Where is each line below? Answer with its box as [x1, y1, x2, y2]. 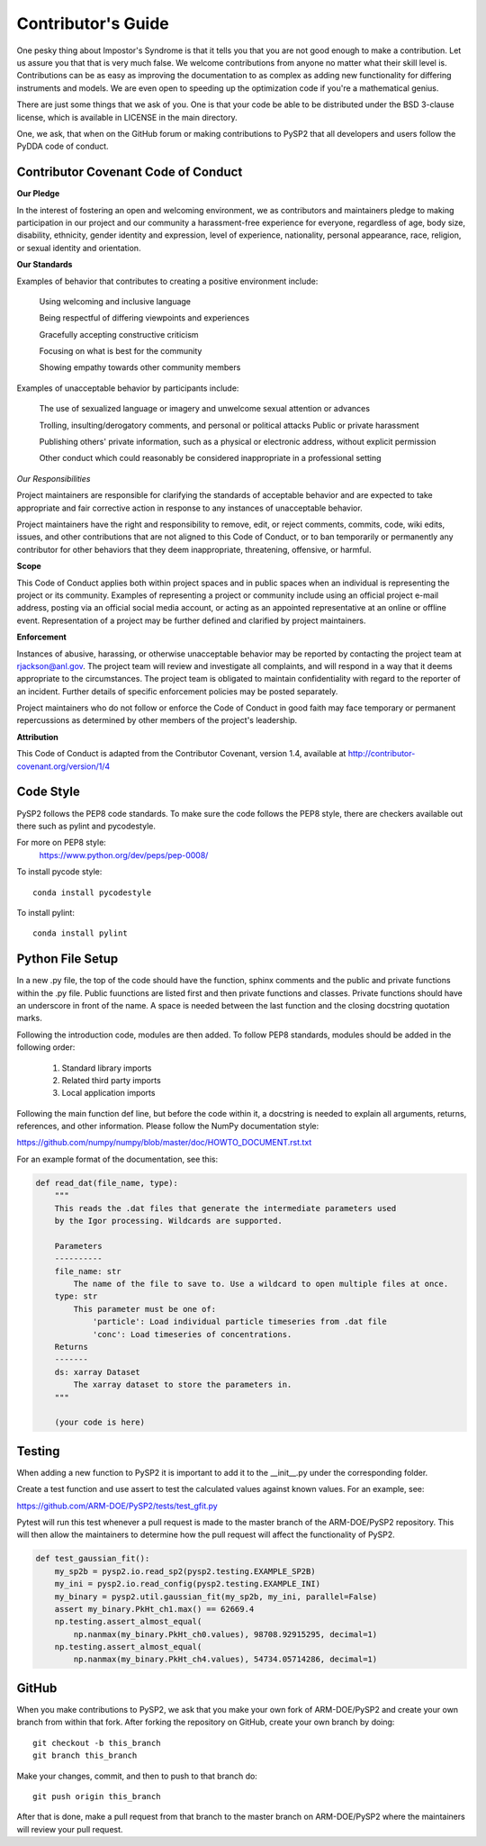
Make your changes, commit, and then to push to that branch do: [16, 1770, 258, 1781]
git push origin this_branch [32, 1791, 161, 1801]
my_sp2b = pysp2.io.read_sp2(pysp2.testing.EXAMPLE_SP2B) [54, 1566, 316, 1576]
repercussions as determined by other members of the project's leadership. [16, 715, 298, 726]
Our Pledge [16, 188, 60, 199]
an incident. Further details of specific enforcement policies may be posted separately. [16, 685, 338, 697]
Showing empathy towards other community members [39, 362, 241, 373]
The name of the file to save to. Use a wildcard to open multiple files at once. [73, 1279, 449, 1289]
